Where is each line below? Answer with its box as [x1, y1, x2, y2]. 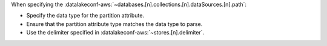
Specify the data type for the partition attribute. [26, 12, 145, 19]
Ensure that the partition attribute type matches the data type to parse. [26, 20, 203, 27]
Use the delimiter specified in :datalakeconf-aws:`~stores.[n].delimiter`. [26, 29, 205, 36]
